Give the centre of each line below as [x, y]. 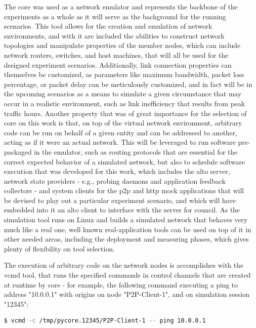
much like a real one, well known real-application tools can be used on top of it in [128, 229]
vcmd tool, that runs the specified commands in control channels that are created [128, 275]
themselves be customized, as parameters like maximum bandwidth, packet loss [124, 74]
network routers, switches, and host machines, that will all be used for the [116, 55]
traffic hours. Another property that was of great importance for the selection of [125, 113]
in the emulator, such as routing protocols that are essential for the [136, 151]
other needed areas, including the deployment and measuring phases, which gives [127, 239]
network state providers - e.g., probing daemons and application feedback [115, 181]
